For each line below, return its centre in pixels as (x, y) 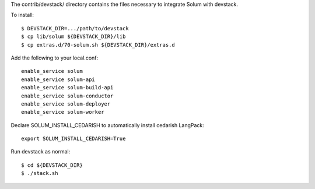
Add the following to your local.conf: (55, 58)
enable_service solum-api (58, 79)
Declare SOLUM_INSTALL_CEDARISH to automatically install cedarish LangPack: (107, 125)
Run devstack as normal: (41, 152)
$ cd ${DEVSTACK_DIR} (52, 165)
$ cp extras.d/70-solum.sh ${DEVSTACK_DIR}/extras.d (98, 45)
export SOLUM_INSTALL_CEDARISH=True (73, 139)
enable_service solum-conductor (67, 96)
